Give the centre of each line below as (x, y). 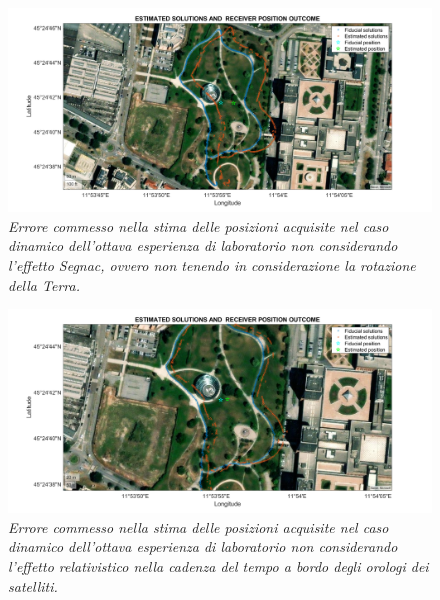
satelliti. (33, 585)
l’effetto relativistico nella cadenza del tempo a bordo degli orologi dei (218, 566)
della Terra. (44, 284)
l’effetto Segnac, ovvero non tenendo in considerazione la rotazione (212, 264)
